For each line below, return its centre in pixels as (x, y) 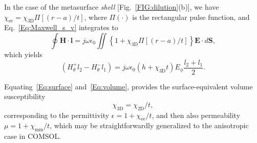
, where (95, 17)
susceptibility (25, 96)
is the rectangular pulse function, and (191, 17)
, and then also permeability (196, 115)
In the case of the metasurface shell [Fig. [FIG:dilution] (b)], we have (112, 7)
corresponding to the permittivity (57, 115)
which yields (23, 54)
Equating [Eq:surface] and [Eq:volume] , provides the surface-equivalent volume (128, 86)
